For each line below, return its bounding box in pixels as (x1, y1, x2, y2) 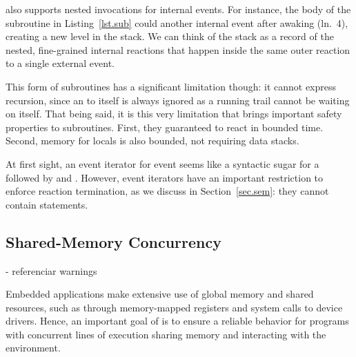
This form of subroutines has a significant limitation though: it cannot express (6, 79, 337, 93)
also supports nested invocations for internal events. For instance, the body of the (6, 2, 351, 16)
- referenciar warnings (6, 263, 97, 278)
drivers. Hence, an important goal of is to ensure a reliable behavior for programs (6, 313, 349, 328)
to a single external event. (6, 56, 115, 70)
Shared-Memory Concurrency (6, 231, 221, 252)
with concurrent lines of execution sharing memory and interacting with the (6, 327, 326, 341)
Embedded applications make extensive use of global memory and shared (6, 287, 314, 301)
